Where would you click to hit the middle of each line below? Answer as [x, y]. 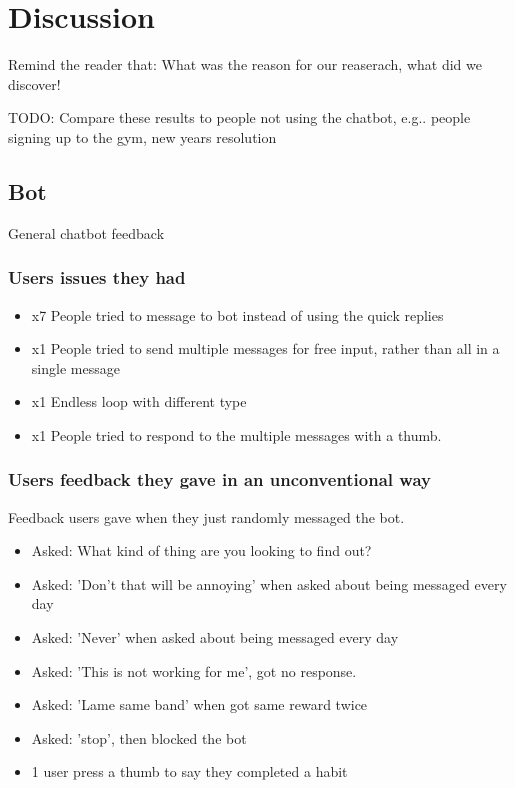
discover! [34, 83]
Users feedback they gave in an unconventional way [219, 479]
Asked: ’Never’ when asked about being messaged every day [215, 637]
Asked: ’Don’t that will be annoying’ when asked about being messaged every [269, 583]
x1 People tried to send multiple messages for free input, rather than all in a [265, 348]
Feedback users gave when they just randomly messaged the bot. [206, 516]
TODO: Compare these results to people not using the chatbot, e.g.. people [239, 117]
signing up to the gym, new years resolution [142, 136]
